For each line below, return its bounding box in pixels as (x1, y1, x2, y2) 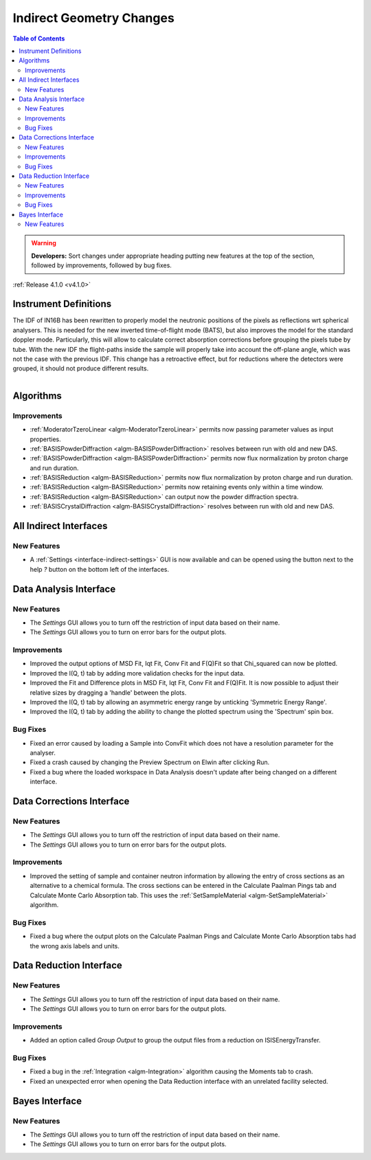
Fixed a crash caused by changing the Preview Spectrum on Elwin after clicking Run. (30, 758, 270, 766)
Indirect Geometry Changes (12, 10, 175, 25)
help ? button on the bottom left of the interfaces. (30, 565, 170, 573)
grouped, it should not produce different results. (12, 364, 149, 372)
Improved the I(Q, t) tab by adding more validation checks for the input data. (30, 669, 245, 677)
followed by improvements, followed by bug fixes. (31, 261, 172, 269)
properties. (30, 435, 61, 443)
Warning (31, 239, 56, 247)
